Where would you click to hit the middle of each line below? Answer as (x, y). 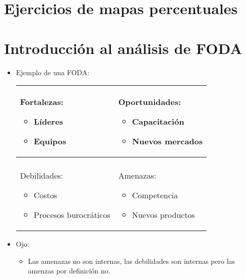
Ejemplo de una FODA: (53, 72)
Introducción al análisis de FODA (123, 48)
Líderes (48, 122)
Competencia (155, 195)
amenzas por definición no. (69, 271)
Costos (45, 195)
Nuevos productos (163, 215)
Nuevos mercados (167, 141)
